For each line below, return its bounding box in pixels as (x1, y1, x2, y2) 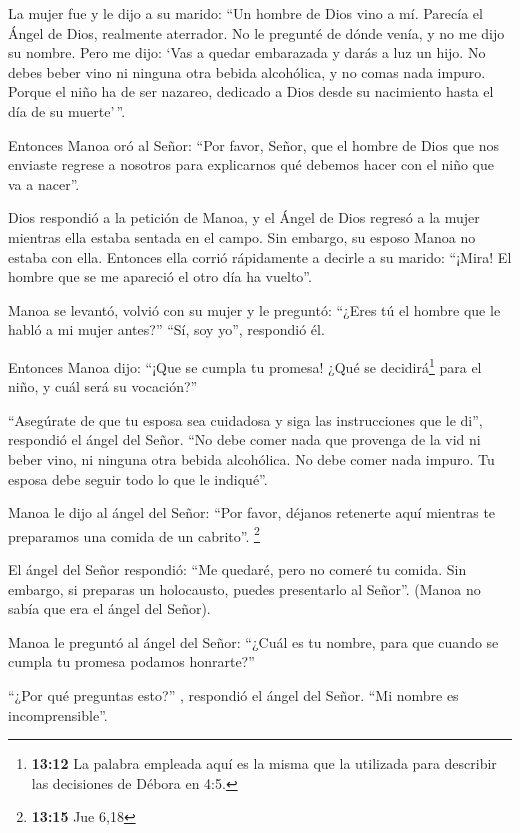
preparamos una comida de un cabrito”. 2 (8, 522, 260, 546)
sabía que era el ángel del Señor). (8, 598, 211, 619)
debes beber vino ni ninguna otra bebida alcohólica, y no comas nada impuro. (8, 61, 486, 82)
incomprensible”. (8, 704, 108, 725)
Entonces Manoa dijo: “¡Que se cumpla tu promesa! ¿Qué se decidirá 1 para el (8, 353, 482, 377)
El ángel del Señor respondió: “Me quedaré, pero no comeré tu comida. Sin (8, 558, 467, 579)
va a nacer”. (8, 173, 80, 194)
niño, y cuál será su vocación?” (8, 376, 198, 397)
